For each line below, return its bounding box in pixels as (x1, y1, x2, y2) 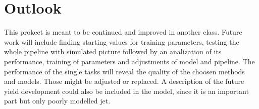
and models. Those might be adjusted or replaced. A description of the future (4, 76, 244, 86)
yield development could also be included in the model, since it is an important (4, 85, 249, 96)
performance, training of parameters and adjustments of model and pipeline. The (4, 56, 255, 66)
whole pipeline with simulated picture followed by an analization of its (4, 46, 222, 57)
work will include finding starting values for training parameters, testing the (4, 36, 239, 47)
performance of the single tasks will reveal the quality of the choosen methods (4, 66, 245, 76)
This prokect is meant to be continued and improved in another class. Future (4, 27, 242, 37)
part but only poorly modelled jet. (4, 95, 111, 106)
